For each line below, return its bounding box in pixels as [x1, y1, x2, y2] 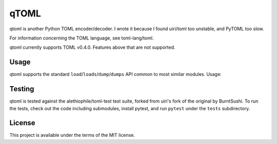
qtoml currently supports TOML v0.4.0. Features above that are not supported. [9, 44, 175, 51]
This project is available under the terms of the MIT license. [9, 132, 135, 138]
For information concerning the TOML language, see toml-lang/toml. [9, 35, 154, 41]
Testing [9, 85, 34, 93]
